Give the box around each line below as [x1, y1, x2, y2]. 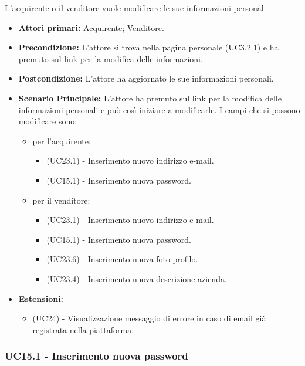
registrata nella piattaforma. [32, 323, 134, 335]
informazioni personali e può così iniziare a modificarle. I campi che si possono [18, 103, 300, 116]
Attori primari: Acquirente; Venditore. [18, 21, 164, 33]
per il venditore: [32, 194, 90, 206]
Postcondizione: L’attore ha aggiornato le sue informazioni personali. [18, 72, 274, 84]
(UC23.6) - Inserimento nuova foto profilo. [46, 253, 198, 265]
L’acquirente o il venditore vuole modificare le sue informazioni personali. [5, 2, 269, 13]
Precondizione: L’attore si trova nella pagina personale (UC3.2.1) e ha [18, 41, 279, 53]
